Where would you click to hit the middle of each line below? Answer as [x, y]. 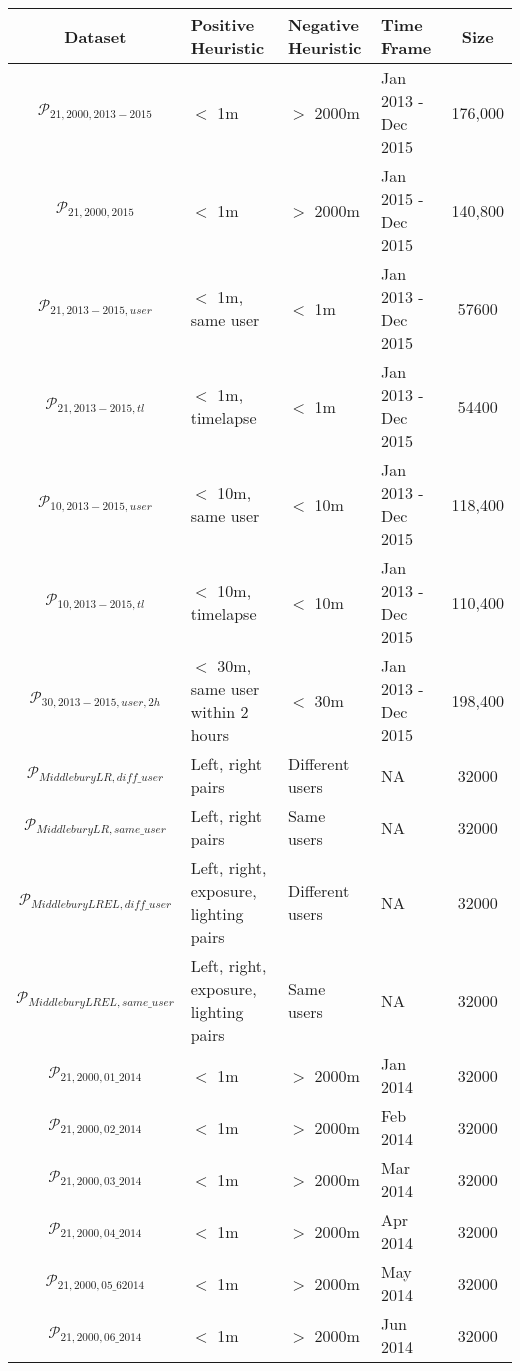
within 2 [219, 711]
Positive [222, 24]
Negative [323, 24]
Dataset [95, 36]
